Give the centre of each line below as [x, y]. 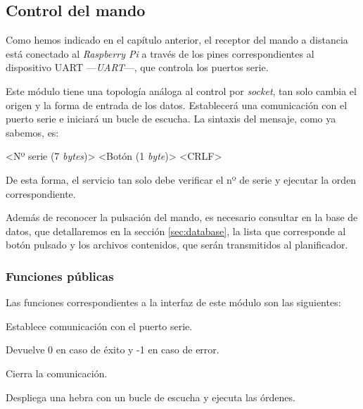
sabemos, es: [32, 132]
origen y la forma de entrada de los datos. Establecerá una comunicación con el [177, 105]
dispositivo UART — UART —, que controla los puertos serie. [137, 67]
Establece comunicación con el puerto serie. [99, 326]
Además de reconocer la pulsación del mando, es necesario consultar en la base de [182, 217]
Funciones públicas [60, 276]
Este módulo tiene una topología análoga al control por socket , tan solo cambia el [181, 90]
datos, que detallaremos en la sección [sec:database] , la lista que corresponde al [176, 231]
